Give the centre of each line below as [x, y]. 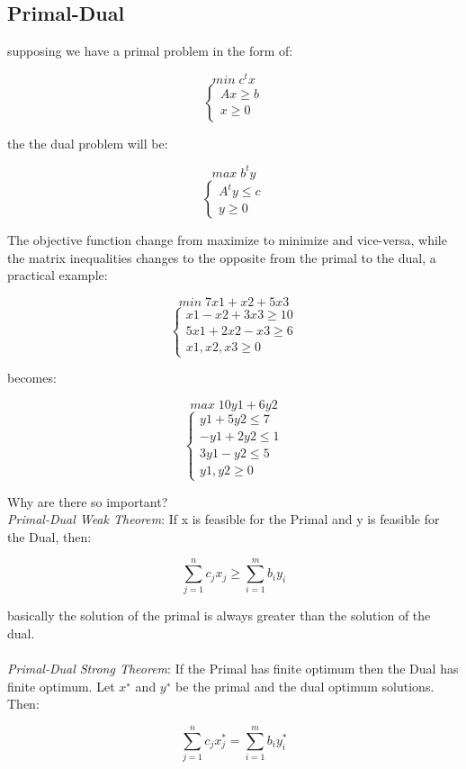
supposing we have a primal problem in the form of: [150, 51]
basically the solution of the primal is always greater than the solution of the [219, 615]
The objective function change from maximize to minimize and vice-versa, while [227, 239]
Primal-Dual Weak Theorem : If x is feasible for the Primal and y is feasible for [224, 519]
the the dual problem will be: [88, 143]
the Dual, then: [49, 536]
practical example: [58, 275]
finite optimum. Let [61, 686]
